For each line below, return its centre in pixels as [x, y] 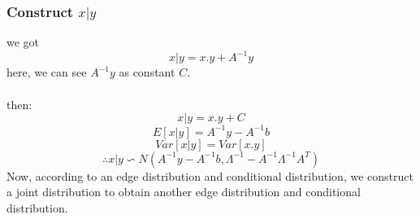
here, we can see [47, 72]
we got [23, 42]
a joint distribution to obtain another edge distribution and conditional [184, 192]
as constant [147, 72]
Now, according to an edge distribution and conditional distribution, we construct [210, 175]
